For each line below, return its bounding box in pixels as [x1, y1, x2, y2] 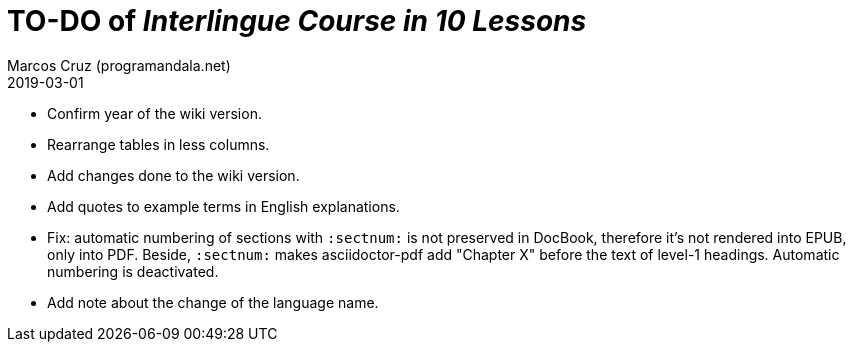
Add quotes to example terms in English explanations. [47, 197, 400, 215]
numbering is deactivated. [47, 262, 219, 280]
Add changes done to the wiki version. [47, 166, 300, 184]
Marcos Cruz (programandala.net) [7, 56, 231, 74]
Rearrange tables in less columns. [47, 135, 270, 153]
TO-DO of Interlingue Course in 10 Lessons [7, 4, 587, 38]
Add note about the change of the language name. [47, 293, 379, 311]
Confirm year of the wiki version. [47, 104, 262, 122]
